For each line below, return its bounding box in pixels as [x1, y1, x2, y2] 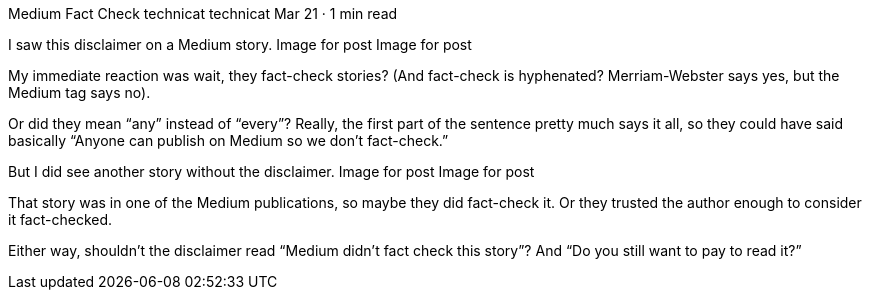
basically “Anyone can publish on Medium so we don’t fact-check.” [8, 132, 449, 149]
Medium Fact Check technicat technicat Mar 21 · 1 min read [8, 5, 398, 22]
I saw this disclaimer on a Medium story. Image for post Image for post [8, 36, 472, 53]
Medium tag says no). [8, 84, 151, 101]
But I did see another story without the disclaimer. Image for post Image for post [8, 163, 535, 180]
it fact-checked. [8, 211, 113, 228]
